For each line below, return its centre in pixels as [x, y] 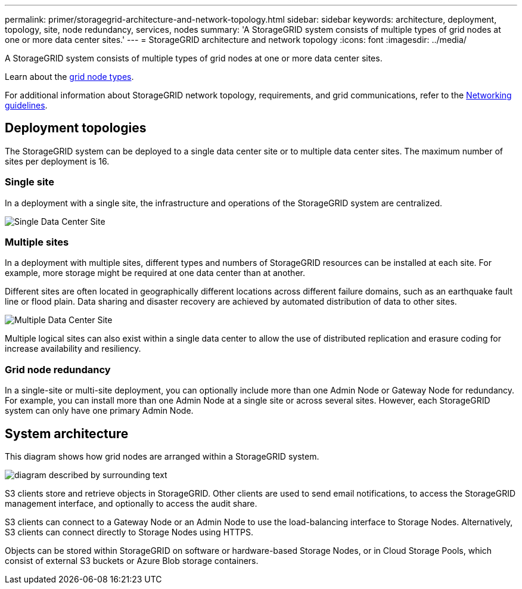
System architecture [67, 433]
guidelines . [26, 105]
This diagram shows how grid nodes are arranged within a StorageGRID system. [162, 456]
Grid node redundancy [58, 369]
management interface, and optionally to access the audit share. [131, 503]
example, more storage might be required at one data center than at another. [155, 273]
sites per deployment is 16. [57, 161]
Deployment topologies [76, 128]
